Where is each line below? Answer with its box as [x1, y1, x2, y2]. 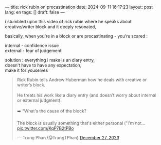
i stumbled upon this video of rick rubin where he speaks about [5, 19, 132, 24]
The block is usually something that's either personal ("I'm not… [17, 120, 145, 126]
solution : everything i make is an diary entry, [5, 57, 95, 63]
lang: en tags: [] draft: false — [5, 9, 65, 15]
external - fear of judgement [5, 48, 62, 53]
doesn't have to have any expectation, [5, 63, 82, 68]
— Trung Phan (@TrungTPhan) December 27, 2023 [17, 135, 120, 140]
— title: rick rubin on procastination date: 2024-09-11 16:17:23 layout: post [5, 4, 153, 10]
